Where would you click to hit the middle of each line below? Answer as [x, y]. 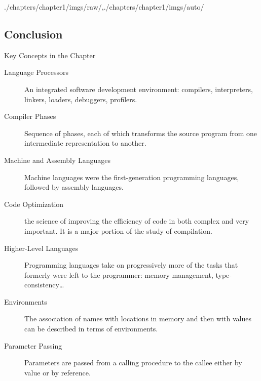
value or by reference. [58, 372]
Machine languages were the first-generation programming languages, [132, 177]
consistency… [44, 285]
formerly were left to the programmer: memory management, [119, 274]
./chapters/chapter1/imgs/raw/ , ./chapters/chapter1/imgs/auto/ [104, 7]
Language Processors [36, 72]
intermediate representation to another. [85, 143]
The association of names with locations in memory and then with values [138, 319]
